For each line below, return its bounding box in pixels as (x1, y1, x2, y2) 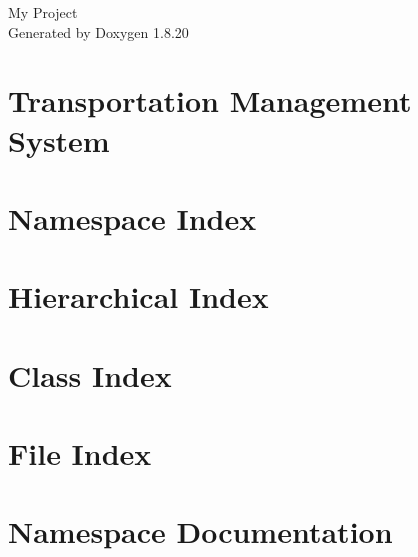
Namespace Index (8, 197, 257, 238)
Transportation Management (8, 80, 412, 121)
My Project (8, 2, 78, 22)
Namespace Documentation (8, 511, 393, 552)
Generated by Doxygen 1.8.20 (8, 21, 189, 42)
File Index (8, 433, 152, 474)
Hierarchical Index (8, 276, 269, 317)
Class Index (8, 354, 172, 395)
